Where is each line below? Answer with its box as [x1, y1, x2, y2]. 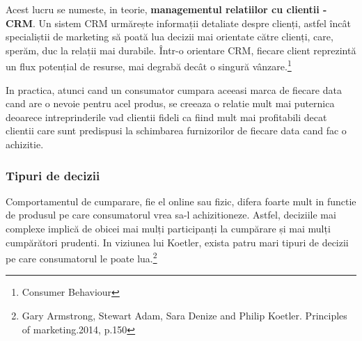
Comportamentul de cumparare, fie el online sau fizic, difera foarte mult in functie [6, 193, 356, 208]
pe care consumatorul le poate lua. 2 [6, 249, 157, 265]
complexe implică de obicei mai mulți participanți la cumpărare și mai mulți [6, 221, 331, 235]
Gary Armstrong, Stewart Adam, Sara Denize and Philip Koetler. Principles [22, 308, 347, 323]
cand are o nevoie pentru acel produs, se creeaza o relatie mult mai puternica [6, 96, 335, 111]
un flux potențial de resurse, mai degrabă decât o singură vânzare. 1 [6, 57, 292, 74]
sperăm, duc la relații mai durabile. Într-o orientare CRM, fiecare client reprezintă [6, 42, 356, 57]
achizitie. [6, 137, 44, 151]
